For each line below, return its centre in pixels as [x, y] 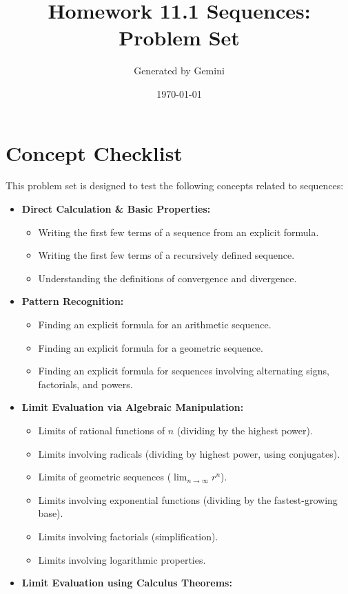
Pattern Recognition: [73, 301]
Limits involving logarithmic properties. [122, 559]
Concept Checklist [94, 152]
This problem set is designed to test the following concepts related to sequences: [175, 185]
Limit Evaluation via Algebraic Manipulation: [133, 407]
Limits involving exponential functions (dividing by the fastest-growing [188, 499]
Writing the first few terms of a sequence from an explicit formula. [178, 232]
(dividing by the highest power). [245, 430]
